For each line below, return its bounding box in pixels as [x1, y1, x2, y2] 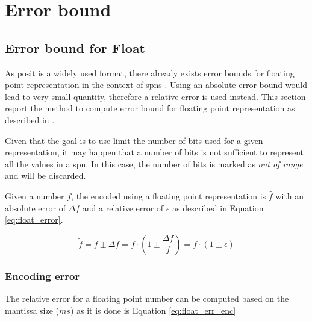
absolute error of [5, 201, 66, 214]
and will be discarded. [5, 169, 86, 182]
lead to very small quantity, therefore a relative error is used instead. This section [5, 90, 306, 102]
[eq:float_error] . [5, 213, 63, 226]
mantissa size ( [5, 304, 60, 316]
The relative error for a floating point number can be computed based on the [5, 291, 289, 304]
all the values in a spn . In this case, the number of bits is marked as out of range [5, 157, 303, 170]
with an [275, 189, 304, 202]
